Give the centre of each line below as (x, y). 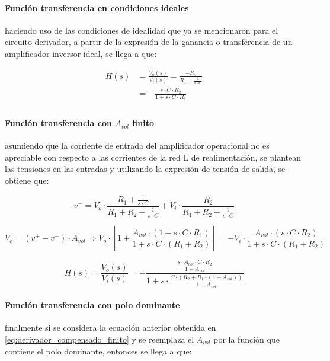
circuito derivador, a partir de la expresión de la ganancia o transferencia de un (149, 42)
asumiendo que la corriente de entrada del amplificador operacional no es (137, 146)
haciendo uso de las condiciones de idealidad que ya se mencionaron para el (142, 30)
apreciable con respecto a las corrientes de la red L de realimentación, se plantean (153, 157)
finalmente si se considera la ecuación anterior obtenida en (110, 328)
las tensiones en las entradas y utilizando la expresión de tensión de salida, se (145, 169)
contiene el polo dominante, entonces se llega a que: (98, 351)
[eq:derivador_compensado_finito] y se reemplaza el (100, 339)
